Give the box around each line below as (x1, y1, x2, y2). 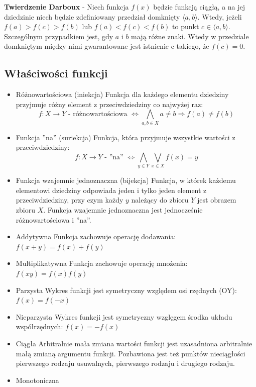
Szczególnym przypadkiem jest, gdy (4, 31, 113, 41)
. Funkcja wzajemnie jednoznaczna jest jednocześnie (43, 204, 203, 215)
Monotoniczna (16, 374, 59, 385)
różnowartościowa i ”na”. (16, 214, 91, 225)
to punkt (172, 21, 199, 32)
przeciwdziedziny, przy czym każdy (16, 195, 123, 205)
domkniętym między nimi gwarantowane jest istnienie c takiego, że (4, 41, 209, 51)
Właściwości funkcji (4, 65, 108, 81)
